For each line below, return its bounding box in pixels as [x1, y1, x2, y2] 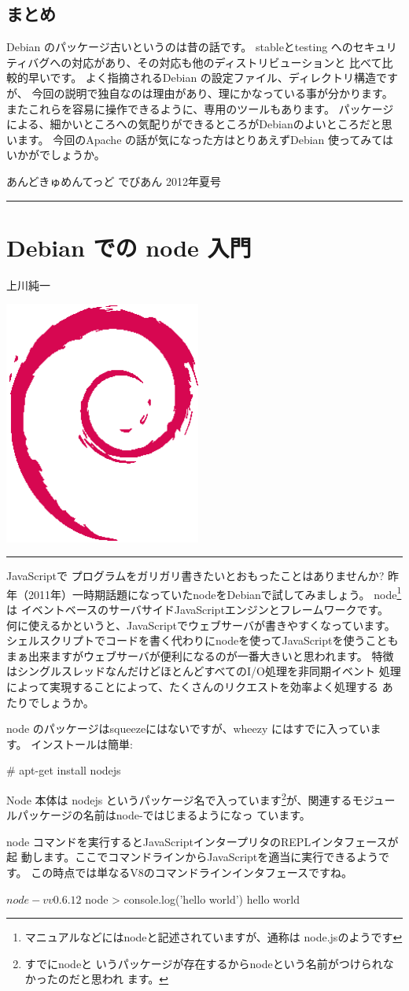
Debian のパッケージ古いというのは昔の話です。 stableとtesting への [6, 39, 353, 55]
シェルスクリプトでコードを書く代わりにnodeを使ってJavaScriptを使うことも [6, 632, 399, 649]
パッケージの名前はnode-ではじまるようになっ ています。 [17, 807, 311, 823]
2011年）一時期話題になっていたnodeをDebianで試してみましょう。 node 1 [28, 583, 402, 602]
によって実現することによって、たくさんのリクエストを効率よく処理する [6, 679, 379, 695]
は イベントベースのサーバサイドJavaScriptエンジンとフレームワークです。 [6, 601, 389, 618]
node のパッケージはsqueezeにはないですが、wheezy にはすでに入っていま [6, 720, 381, 737]
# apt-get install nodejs [6, 762, 121, 778]
